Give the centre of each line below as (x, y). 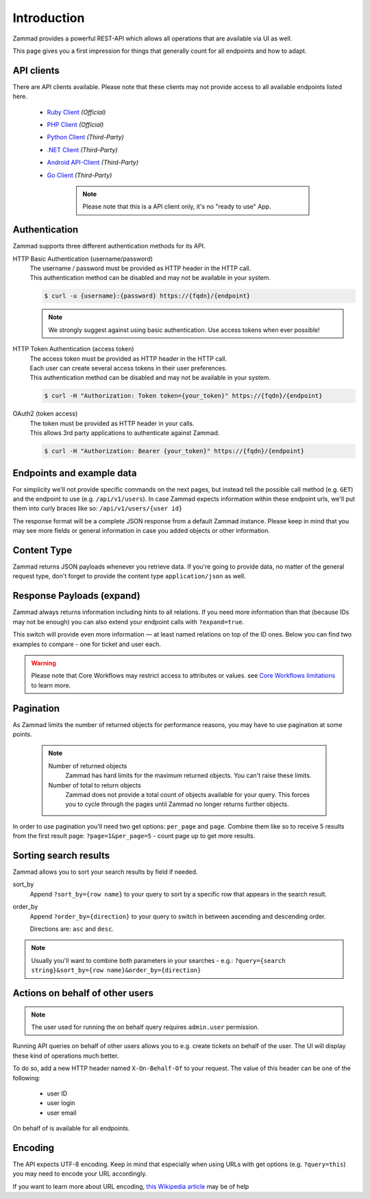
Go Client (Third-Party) (79, 175)
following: (26, 1078)
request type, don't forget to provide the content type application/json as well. (129, 576)
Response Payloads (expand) (76, 596)
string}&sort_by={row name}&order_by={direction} (116, 970)
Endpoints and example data (75, 473)
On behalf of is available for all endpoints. (71, 1128)
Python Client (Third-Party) (86, 137)
